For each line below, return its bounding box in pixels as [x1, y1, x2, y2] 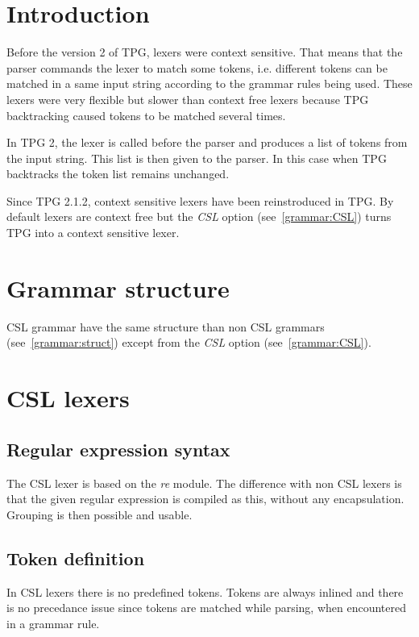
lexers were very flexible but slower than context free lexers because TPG [6, 90, 369, 107]
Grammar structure [6, 271, 230, 304]
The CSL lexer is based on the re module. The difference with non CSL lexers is [6, 474, 402, 491]
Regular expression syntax [6, 436, 230, 461]
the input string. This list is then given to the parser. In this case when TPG [6, 149, 387, 166]
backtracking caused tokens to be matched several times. [6, 106, 286, 123]
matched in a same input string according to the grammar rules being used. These [6, 75, 413, 92]
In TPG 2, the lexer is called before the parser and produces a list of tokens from [6, 134, 408, 151]
